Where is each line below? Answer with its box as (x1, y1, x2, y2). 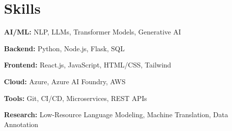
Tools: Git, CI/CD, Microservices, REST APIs (4, 93, 147, 103)
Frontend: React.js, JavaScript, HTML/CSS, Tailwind (4, 60, 171, 70)
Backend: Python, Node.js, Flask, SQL (4, 43, 125, 53)
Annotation (4, 119, 38, 129)
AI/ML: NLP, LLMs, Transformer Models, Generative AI (4, 27, 181, 37)
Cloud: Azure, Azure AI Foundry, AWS (4, 76, 126, 86)
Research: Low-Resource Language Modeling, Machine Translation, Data (4, 109, 228, 120)
